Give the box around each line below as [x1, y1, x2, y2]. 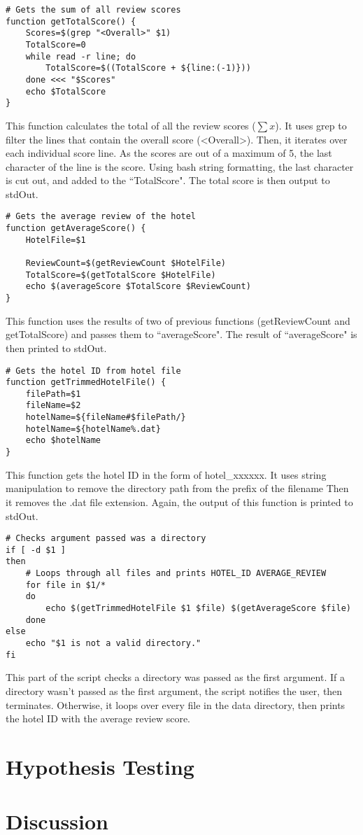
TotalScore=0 [25, 39, 86, 50]
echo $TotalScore [25, 86, 106, 97]
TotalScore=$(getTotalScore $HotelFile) [25, 269, 216, 280]
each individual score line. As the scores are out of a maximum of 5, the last [6, 146, 332, 160]
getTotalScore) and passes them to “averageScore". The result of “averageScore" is [6, 327, 357, 342]
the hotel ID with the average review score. [6, 711, 191, 726]
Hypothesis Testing [6, 752, 194, 780]
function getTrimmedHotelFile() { [6, 377, 166, 388]
